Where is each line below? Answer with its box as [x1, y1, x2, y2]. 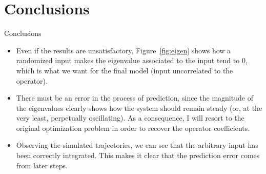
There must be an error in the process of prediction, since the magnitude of [16, 92, 253, 103]
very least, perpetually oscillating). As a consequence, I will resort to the [16, 112, 244, 123]
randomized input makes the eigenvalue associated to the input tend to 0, [16, 55, 248, 66]
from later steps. [16, 160, 68, 170]
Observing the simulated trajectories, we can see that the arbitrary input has [16, 140, 258, 150]
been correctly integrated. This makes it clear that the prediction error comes [16, 150, 260, 161]
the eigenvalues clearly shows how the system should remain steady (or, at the [16, 102, 262, 113]
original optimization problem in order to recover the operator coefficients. [16, 122, 250, 133]
